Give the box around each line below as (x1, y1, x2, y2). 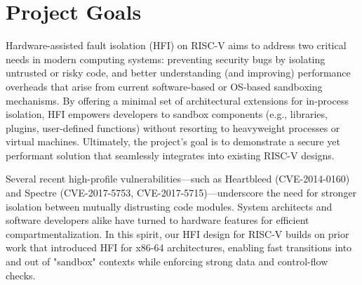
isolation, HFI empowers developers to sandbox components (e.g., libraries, (6, 107, 328, 121)
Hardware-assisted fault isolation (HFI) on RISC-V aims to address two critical (6, 38, 347, 53)
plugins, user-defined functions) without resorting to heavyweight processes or (6, 120, 340, 135)
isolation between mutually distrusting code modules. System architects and (6, 199, 333, 213)
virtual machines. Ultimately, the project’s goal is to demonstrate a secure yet (6, 134, 340, 149)
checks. (6, 267, 36, 282)
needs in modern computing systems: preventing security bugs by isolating (6, 51, 326, 66)
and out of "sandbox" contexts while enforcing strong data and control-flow (6, 254, 328, 269)
